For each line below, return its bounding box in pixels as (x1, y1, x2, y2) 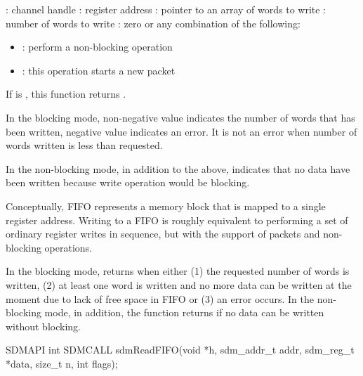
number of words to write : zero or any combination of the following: (6, 15, 301, 30)
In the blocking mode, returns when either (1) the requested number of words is (6, 264, 350, 278)
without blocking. (6, 318, 81, 333)
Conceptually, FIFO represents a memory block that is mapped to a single (6, 198, 326, 213)
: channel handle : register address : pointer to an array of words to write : (6, 2, 326, 16)
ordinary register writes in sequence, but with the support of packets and (6, 226, 320, 241)
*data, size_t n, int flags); (6, 356, 118, 370)
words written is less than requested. (6, 138, 163, 153)
